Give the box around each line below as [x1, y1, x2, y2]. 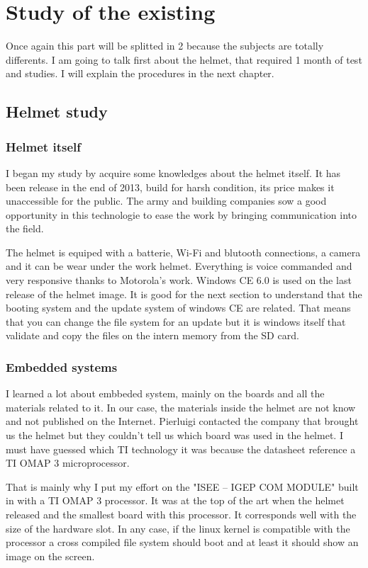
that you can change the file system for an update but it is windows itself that [6, 314, 346, 329]
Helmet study [6, 101, 108, 123]
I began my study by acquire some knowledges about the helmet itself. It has [6, 165, 341, 180]
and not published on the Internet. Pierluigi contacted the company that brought [6, 414, 359, 428]
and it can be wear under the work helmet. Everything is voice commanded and [6, 259, 352, 273]
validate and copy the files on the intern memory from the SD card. [6, 328, 299, 343]
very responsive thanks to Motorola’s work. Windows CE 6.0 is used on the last [6, 273, 352, 288]
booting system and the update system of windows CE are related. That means [6, 300, 351, 315]
